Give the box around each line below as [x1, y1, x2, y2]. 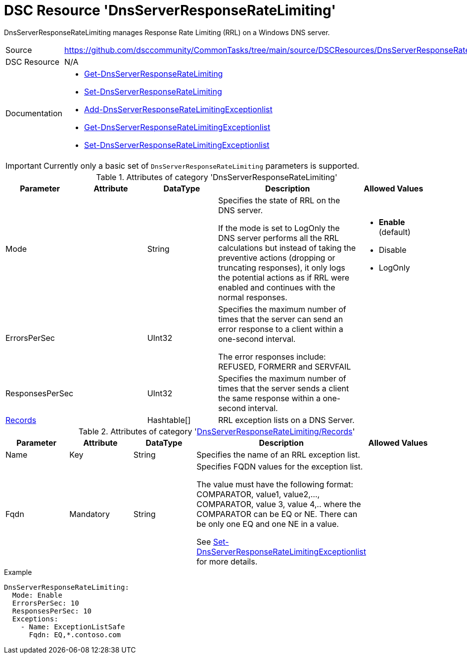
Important [5, 160, 42, 171]
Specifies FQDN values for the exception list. [196, 461, 363, 471]
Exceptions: [12, 614, 58, 623]
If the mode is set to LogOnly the [218, 223, 340, 233]
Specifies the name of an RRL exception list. [196, 449, 360, 460]
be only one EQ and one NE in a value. [196, 518, 339, 529]
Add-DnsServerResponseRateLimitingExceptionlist [84, 104, 273, 114]
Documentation [5, 108, 62, 118]
